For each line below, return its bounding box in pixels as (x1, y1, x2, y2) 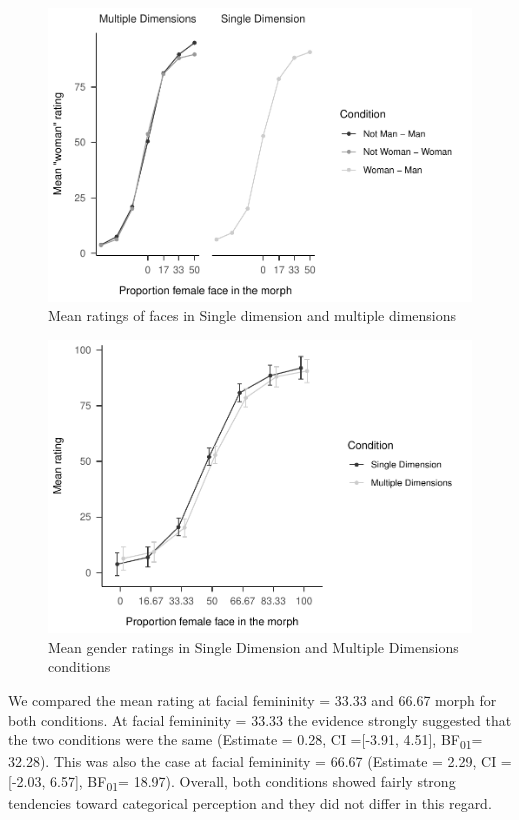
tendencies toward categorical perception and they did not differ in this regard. (8, 793, 492, 814)
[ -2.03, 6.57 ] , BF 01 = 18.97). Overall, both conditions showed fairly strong (8, 770, 456, 794)
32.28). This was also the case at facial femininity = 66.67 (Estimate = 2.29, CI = (8, 751, 512, 772)
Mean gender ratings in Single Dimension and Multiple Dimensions (48, 636, 459, 657)
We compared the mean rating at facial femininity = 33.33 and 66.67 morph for (8, 690, 497, 711)
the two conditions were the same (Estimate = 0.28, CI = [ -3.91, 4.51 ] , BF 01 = (8, 729, 483, 753)
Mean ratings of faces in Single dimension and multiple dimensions (48, 305, 457, 326)
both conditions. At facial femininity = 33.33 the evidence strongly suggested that (8, 709, 512, 730)
